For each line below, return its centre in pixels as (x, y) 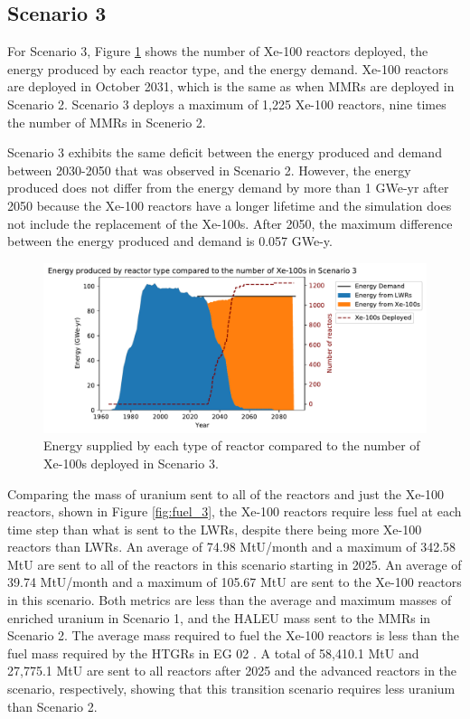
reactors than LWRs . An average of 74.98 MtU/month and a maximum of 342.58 (232, 547)
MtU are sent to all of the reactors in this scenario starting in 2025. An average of (235, 564)
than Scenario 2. (52, 706)
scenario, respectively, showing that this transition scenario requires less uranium (231, 689)
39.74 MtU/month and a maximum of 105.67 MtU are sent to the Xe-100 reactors (235, 582)
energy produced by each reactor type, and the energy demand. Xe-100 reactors (228, 68)
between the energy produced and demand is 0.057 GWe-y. (170, 241)
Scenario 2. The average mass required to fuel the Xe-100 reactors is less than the (233, 635)
